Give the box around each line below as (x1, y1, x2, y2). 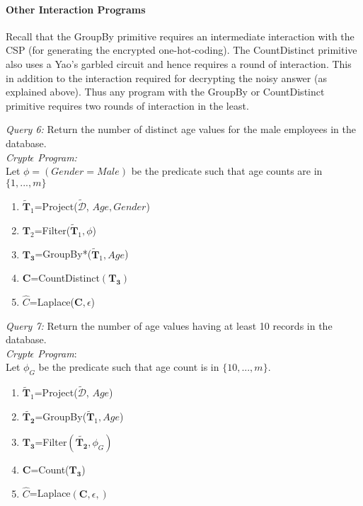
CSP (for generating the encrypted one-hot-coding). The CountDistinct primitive (6, 42, 357, 57)
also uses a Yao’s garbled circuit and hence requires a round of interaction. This (6, 56, 352, 71)
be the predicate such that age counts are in (131, 163, 323, 178)
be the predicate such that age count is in (38, 360, 219, 374)
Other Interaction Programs (6, 1, 146, 16)
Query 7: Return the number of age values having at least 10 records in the (6, 318, 333, 333)
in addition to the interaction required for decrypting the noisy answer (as (6, 70, 327, 85)
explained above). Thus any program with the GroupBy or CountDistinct (6, 84, 325, 99)
